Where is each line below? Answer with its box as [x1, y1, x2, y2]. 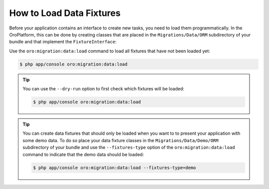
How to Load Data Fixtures [9, 7, 121, 18]
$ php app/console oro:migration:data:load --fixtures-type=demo [33, 165, 196, 171]
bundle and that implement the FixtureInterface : [9, 39, 117, 45]
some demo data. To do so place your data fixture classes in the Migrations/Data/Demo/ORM [22, 137, 219, 143]
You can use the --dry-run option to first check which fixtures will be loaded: [22, 86, 184, 92]
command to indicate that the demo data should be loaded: [22, 151, 144, 157]
